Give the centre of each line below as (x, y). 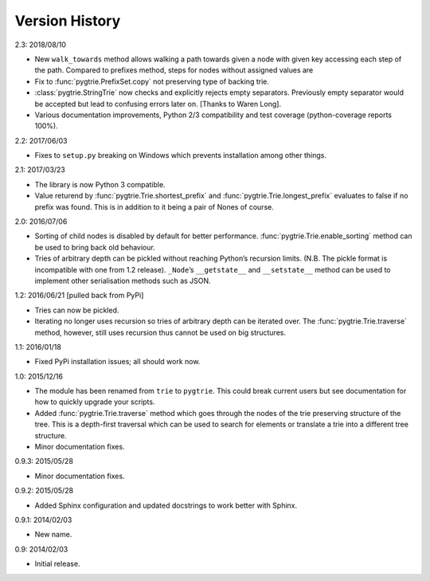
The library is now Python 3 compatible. (100, 184)
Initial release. (57, 564)
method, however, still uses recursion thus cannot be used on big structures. (160, 332)
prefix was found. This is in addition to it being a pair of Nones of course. (154, 206)
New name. (53, 535)
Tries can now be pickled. (77, 310)
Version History (68, 21)
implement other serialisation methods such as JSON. (123, 281)
